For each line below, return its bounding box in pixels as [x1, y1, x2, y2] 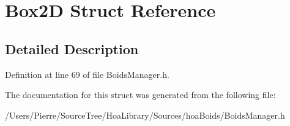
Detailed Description [5, 39, 139, 58]
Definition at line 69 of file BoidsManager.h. [5, 68, 169, 80]
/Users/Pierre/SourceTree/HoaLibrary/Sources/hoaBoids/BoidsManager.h [5, 108, 285, 121]
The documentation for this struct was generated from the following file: [5, 88, 276, 101]
